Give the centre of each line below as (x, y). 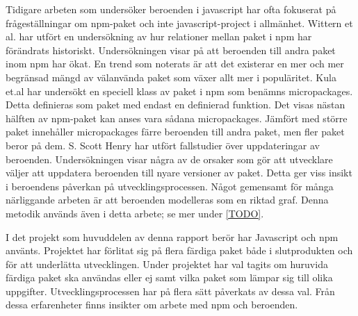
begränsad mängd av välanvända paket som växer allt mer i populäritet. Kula (171, 77)
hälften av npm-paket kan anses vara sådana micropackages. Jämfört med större (177, 118)
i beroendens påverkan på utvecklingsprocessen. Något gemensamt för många (170, 186)
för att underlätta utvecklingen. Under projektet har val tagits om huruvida (167, 264)
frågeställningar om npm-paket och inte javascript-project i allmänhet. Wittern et (179, 23)
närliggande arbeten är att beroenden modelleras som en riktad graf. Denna (167, 200)
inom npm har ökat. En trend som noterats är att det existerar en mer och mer (175, 64)
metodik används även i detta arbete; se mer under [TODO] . (135, 213)
